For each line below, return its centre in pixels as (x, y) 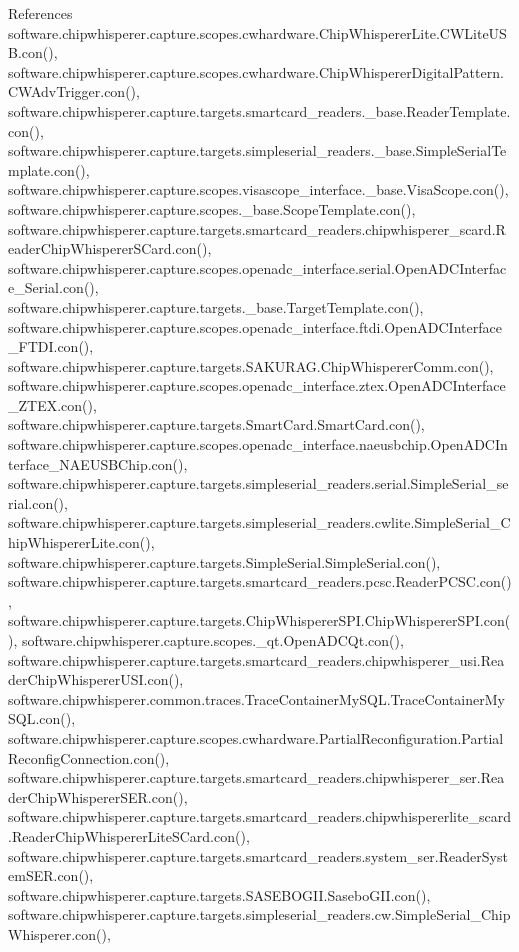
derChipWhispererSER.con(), (98, 796)
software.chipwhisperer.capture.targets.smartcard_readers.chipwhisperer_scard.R (257, 228)
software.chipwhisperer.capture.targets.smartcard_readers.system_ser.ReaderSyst (258, 855)
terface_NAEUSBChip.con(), (98, 463)
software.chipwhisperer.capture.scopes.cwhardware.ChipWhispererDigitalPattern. (256, 71)
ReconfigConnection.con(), (89, 757)
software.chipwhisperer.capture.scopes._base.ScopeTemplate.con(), (212, 208)
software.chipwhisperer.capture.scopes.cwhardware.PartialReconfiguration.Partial (256, 737)
